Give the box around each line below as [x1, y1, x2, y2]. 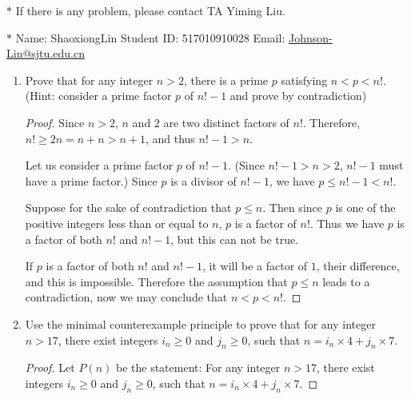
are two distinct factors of [163, 114, 289, 130]
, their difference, [316, 257, 400, 274]
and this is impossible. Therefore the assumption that [25, 273, 288, 289]
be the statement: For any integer [115, 359, 281, 376]
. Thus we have [309, 214, 385, 231]
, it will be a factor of [202, 257, 308, 274]
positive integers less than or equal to [25, 214, 209, 231]
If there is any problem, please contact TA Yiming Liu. [15, 2, 285, 18]
